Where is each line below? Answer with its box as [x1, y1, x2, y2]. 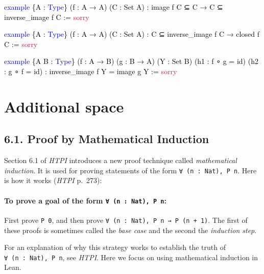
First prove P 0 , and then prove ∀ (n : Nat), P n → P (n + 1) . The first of [4, 214, 248, 225]
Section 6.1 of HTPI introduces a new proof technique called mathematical [4, 155, 237, 166]
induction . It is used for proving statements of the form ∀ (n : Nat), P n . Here [4, 165, 257, 175]
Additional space [4, 96, 124, 117]
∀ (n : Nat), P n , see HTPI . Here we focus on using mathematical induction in [4, 252, 258, 262]
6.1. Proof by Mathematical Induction [4, 131, 209, 147]
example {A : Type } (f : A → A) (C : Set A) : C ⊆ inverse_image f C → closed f [4, 29, 259, 39]
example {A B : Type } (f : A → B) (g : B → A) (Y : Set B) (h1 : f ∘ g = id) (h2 [4, 56, 258, 66]
